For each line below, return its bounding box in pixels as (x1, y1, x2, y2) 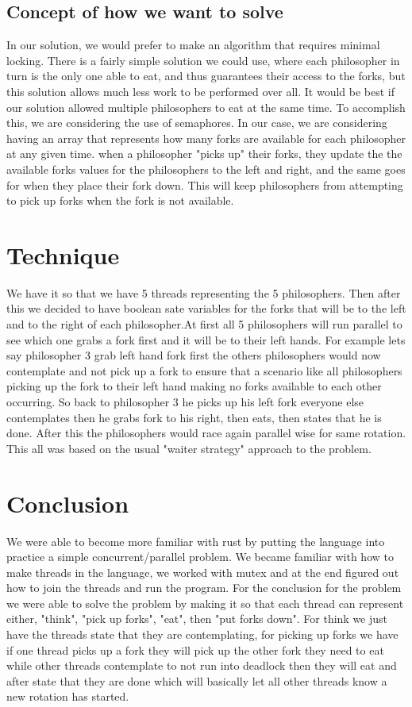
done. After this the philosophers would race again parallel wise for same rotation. (6, 425, 406, 441)
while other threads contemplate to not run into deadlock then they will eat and (6, 657, 397, 674)
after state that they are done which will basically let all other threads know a (6, 672, 387, 689)
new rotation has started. (6, 688, 129, 705)
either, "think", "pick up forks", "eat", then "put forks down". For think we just (6, 610, 388, 627)
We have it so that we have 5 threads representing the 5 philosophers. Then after (6, 284, 401, 301)
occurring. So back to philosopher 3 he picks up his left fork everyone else (6, 394, 364, 410)
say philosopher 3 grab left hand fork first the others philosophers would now (6, 347, 381, 363)
